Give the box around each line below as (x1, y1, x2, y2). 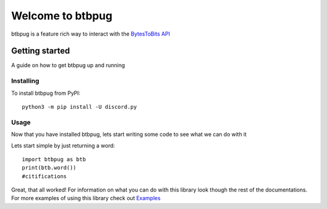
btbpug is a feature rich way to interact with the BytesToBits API (11, 30, 170, 37)
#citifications (22, 173, 67, 179)
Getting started (11, 46, 70, 56)
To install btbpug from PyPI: (11, 89, 81, 97)
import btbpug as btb (22, 156, 86, 162)
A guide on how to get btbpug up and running (11, 62, 125, 69)
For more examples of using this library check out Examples (11, 195, 160, 202)
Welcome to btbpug (11, 9, 113, 22)
